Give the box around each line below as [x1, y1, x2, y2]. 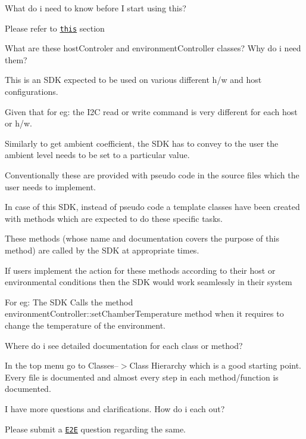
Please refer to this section [5, 21, 105, 34]
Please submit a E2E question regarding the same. [5, 422, 186, 435]
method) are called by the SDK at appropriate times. [5, 243, 199, 256]
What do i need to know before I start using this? [5, 2, 186, 14]
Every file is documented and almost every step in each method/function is [5, 370, 279, 383]
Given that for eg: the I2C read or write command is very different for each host [5, 105, 298, 118]
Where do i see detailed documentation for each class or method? [5, 339, 243, 351]
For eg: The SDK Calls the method [5, 295, 133, 308]
